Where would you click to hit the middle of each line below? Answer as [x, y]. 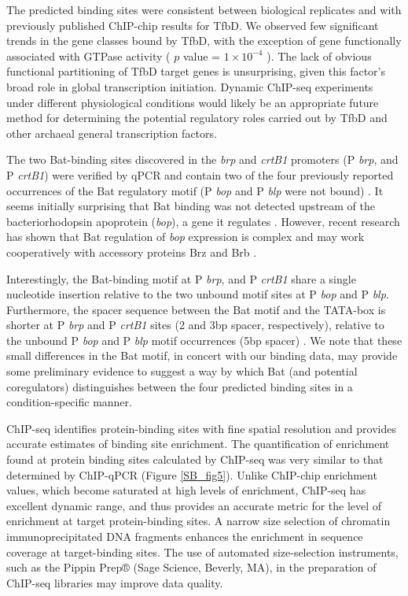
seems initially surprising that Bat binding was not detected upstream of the [191, 206]
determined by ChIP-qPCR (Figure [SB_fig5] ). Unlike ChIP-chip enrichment [192, 474]
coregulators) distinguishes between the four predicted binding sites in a [180, 386]
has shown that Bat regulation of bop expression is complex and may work [186, 237]
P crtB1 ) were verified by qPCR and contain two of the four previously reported [200, 174]
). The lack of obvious [319, 56]
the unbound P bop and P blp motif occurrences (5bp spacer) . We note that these [204, 340]
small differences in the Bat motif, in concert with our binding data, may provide [202, 355]
